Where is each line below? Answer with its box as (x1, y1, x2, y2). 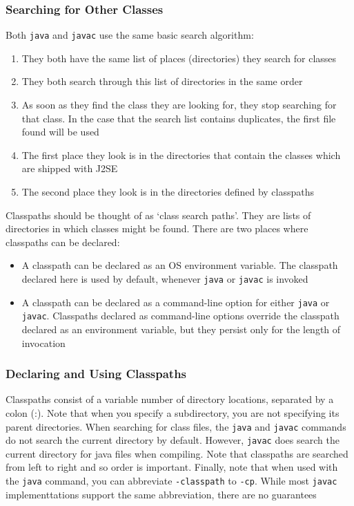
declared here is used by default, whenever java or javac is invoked (21, 272, 308, 285)
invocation (21, 335, 66, 350)
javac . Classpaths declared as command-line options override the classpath (21, 308, 340, 323)
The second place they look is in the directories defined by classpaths (21, 185, 315, 199)
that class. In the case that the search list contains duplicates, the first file (21, 111, 336, 125)
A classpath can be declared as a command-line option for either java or (21, 294, 330, 309)
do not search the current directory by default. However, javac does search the (6, 433, 340, 447)
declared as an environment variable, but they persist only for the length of (21, 321, 341, 336)
